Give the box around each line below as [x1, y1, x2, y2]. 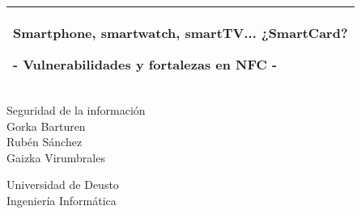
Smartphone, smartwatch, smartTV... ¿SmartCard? [13, 23, 348, 42]
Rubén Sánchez [6, 133, 83, 150]
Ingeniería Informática [6, 191, 117, 208]
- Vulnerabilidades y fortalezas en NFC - [13, 55, 278, 73]
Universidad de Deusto [6, 176, 119, 193]
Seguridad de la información [6, 102, 146, 118]
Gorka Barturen [6, 117, 86, 134]
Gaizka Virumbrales [6, 149, 105, 166]
